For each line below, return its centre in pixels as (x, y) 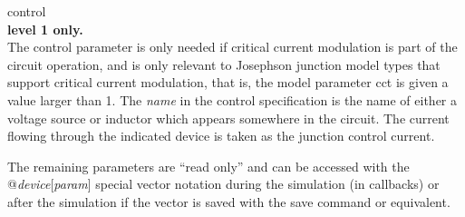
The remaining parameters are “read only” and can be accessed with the (208, 166)
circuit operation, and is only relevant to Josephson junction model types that (224, 64)
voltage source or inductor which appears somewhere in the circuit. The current (228, 118)
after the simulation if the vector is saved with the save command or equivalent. (229, 201)
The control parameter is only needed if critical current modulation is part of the (232, 47)
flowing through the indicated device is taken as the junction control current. (221, 136)
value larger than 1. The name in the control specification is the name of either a (232, 99)
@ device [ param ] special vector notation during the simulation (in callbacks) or (223, 184)
